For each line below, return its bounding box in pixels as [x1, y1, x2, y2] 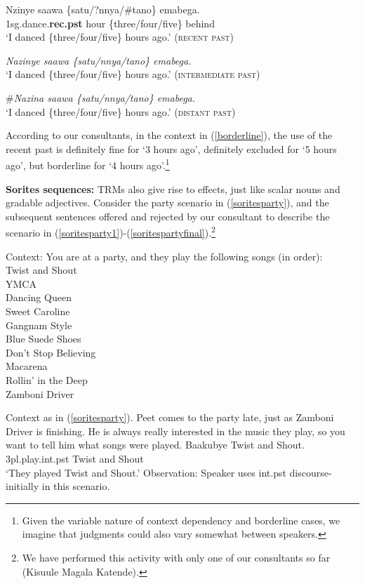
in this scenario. [41, 479, 110, 493]
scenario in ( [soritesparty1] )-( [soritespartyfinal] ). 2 [6, 223, 215, 240]
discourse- [289, 465, 332, 479]
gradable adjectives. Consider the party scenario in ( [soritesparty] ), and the [6, 195, 329, 210]
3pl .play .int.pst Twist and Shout [6, 451, 144, 465]
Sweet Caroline [6, 304, 70, 318]
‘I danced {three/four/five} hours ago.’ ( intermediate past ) [6, 67, 260, 81]
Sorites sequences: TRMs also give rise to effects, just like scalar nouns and [6, 181, 340, 196]
